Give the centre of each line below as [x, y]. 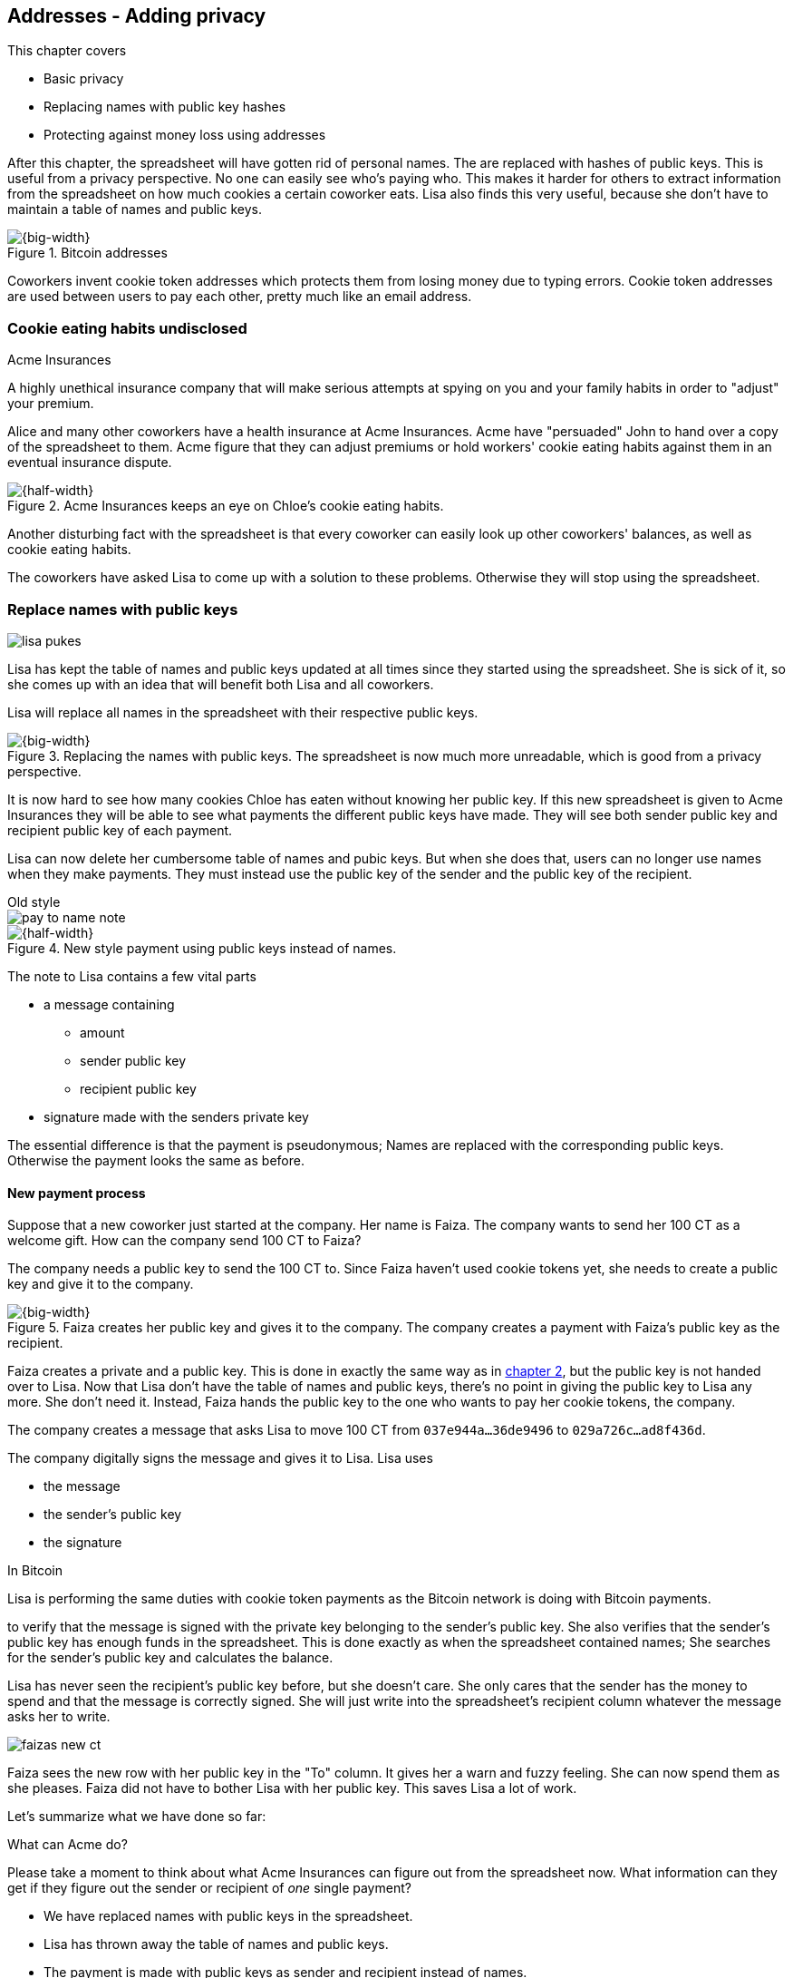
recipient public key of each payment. [120, 830]
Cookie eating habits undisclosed [127, 328]
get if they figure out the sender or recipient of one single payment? [209, 1888]
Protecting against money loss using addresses [185, 135]
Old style [34, 901]
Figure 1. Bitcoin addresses [87, 253]
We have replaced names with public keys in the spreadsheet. [228, 1916]
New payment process [77, 1193]
